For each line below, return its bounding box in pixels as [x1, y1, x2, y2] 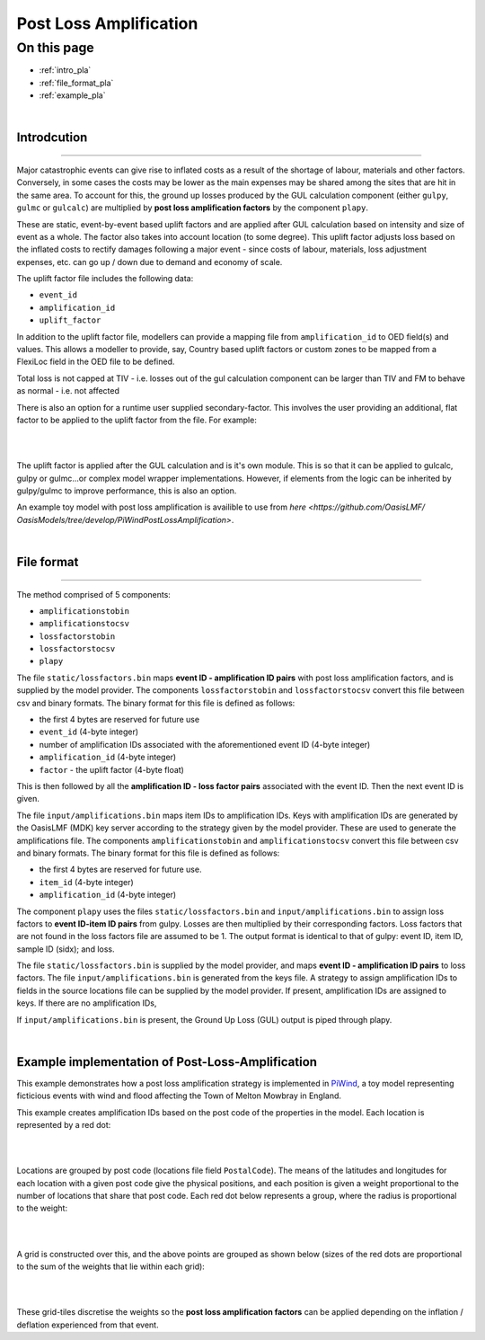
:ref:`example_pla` [39, 90, 106, 101]
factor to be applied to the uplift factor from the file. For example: [16, 414, 258, 425]
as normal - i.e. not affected [16, 386, 120, 396]
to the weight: [16, 1202, 67, 1213]
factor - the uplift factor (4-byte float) [39, 764, 184, 775]
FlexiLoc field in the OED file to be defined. [16, 356, 175, 368]
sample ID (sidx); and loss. [16, 944, 115, 954]
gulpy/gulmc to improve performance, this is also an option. [16, 485, 237, 496]
